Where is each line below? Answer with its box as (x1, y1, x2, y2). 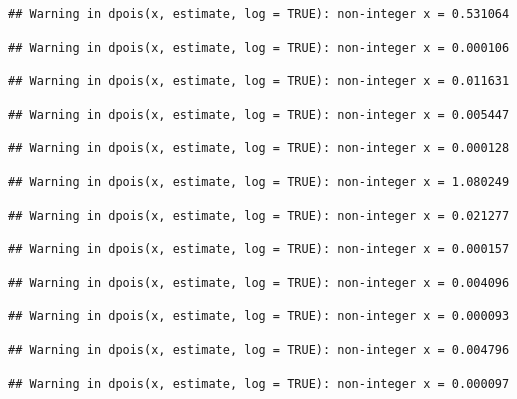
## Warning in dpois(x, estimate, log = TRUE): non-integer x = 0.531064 (8, 7, 510, 21)
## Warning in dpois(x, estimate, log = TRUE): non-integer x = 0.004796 (8, 342, 510, 357)
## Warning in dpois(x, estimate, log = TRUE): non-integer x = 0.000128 (8, 141, 510, 156)
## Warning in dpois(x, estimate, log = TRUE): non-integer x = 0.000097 (8, 376, 510, 391)
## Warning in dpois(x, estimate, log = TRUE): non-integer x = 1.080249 (8, 174, 510, 189)
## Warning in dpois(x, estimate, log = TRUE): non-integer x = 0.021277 (8, 208, 510, 223)
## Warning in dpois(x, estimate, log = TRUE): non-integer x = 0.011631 (8, 74, 510, 89)
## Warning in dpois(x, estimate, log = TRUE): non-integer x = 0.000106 (8, 40, 510, 55)
